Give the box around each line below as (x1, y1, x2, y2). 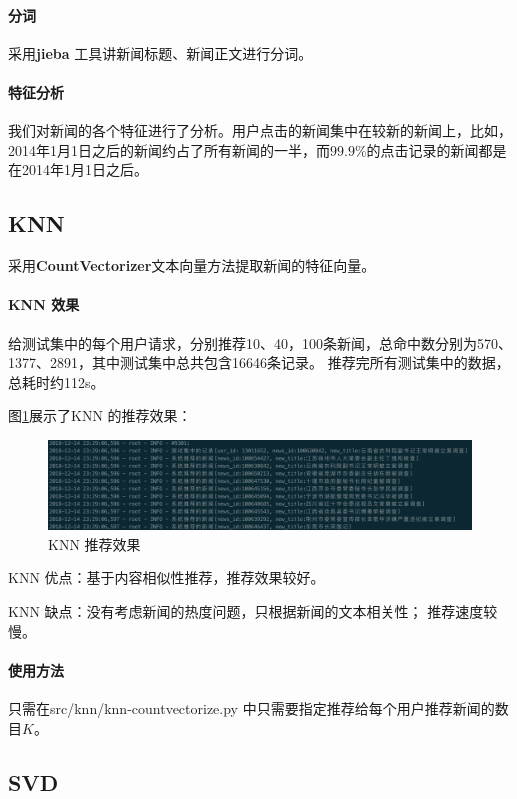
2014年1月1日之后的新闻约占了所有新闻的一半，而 (8, 139, 330, 160)
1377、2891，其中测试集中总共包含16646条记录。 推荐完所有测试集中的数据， (8, 352, 510, 373)
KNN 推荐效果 (48, 533, 141, 554)
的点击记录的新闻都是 (366, 139, 507, 160)
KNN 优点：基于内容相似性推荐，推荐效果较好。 (8, 567, 325, 588)
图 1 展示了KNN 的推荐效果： (8, 405, 192, 426)
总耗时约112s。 (8, 371, 105, 392)
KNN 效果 (8, 294, 80, 315)
